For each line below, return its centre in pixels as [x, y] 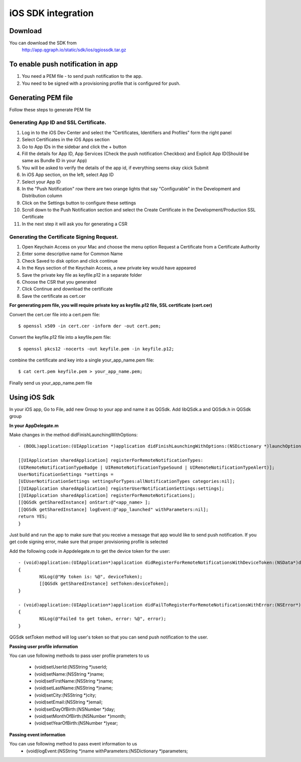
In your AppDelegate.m [34, 425]
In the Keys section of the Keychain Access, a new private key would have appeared [109, 268]
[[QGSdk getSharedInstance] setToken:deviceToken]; [104, 584]
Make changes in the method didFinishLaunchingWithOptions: [73, 435]
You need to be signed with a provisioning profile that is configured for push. [101, 83]
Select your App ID [41, 182]
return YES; [33, 517]
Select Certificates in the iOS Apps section [66, 140]
